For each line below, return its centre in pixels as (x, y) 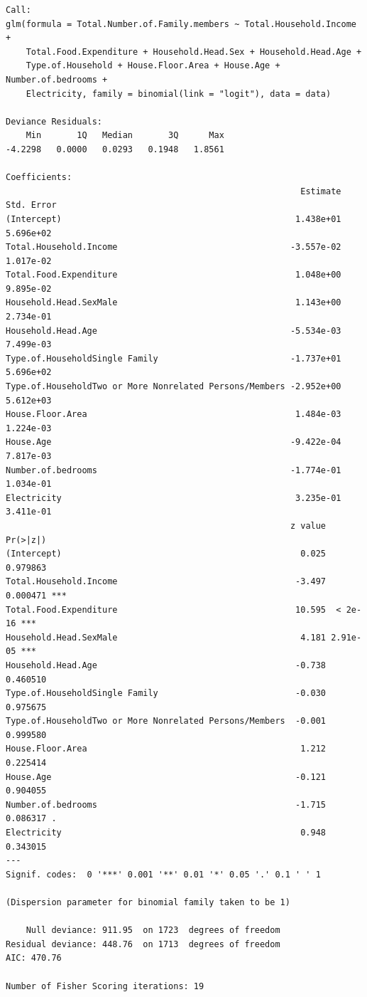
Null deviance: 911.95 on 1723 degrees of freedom (153, 930)
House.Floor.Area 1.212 (166, 749)
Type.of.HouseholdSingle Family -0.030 (166, 693)
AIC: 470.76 (34, 958)
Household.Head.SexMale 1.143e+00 (174, 303)
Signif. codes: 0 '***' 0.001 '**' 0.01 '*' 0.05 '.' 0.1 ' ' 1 (163, 874)
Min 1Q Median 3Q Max (125, 136)
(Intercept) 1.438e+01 (174, 219)
